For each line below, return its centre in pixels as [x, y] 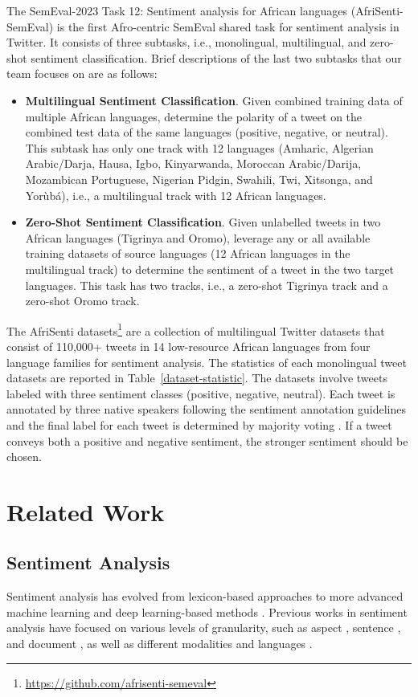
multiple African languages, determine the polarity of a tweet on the [194, 116]
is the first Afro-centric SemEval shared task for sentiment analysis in [228, 26]
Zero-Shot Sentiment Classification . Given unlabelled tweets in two [203, 222]
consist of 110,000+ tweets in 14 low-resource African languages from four [189, 346]
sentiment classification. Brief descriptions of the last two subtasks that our [216, 57]
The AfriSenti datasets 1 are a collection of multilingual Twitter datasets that [196, 329]
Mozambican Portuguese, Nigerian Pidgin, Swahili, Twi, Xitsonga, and [199, 179]
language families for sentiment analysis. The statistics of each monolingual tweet [207, 362]
